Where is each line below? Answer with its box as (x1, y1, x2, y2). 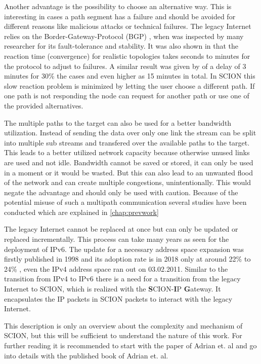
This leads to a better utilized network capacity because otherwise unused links (4, 147, 250, 158)
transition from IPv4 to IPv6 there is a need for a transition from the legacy (4, 273, 241, 284)
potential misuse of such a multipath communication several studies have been (4, 197, 247, 207)
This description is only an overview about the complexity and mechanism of (4, 320, 243, 331)
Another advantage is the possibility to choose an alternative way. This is (4, 1, 232, 11)
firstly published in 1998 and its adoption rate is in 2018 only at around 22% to (4, 253, 251, 264)
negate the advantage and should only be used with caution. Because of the (4, 187, 238, 197)
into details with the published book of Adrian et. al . (4, 350, 168, 360)
